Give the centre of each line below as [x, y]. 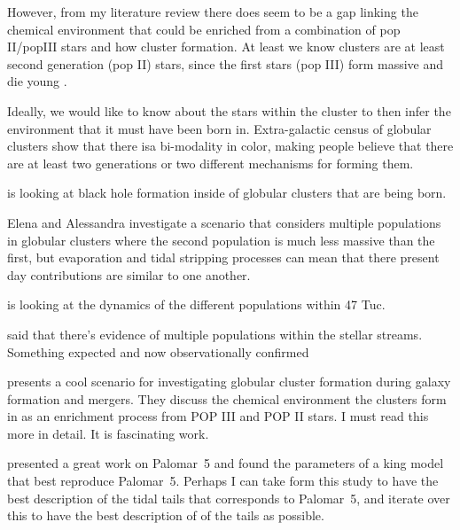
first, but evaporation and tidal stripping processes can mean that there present [223, 257]
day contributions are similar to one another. [129, 274]
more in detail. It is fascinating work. [108, 433]
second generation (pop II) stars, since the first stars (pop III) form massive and [226, 63]
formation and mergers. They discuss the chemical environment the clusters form [227, 398]
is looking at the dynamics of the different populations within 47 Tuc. [196, 304]
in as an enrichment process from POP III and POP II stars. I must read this [218, 416]
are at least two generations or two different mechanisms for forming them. [211, 163]
